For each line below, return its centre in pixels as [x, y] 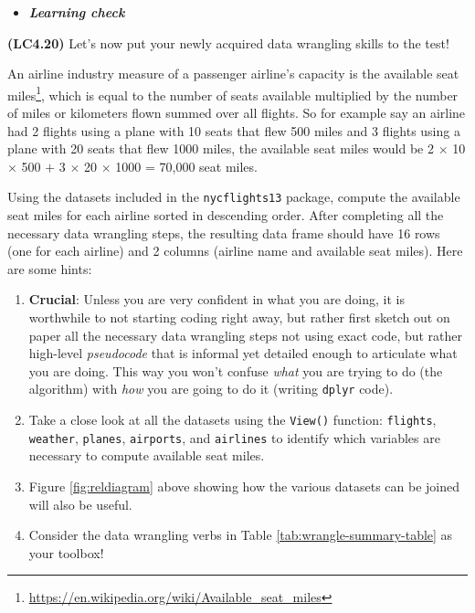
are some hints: [50, 268]
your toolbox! [66, 552]
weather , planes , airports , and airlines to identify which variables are [234, 437]
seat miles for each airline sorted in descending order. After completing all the [226, 215]
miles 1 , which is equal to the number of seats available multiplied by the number [233, 93]
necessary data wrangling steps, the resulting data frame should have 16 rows [224, 233]
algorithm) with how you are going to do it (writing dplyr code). [211, 389]
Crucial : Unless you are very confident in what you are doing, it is [217, 299]
